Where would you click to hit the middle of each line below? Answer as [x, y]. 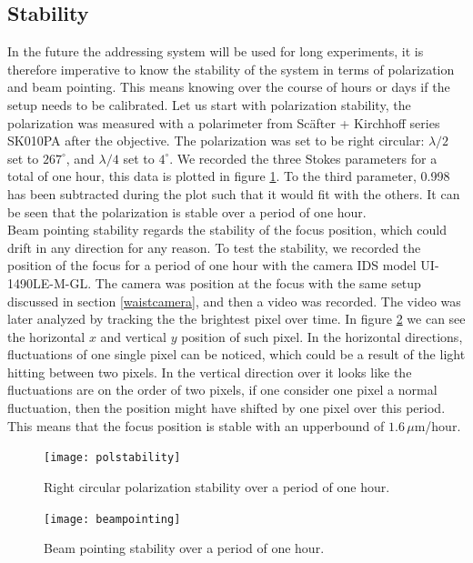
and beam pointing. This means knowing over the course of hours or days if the [229, 87]
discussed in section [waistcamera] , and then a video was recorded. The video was [234, 301]
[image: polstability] [112, 458]
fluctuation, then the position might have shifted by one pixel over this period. [226, 408]
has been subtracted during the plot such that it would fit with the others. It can [234, 193]
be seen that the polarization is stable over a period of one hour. [187, 211]
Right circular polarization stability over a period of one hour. [217, 486]
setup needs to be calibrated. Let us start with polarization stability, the [209, 104]
